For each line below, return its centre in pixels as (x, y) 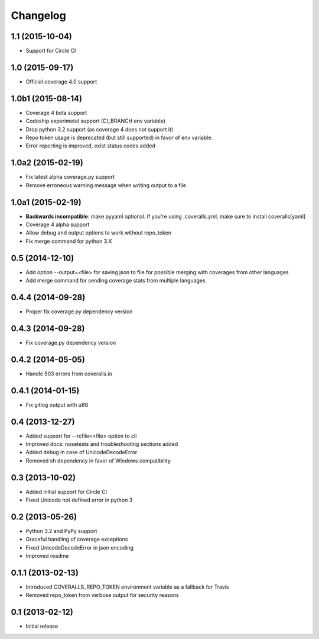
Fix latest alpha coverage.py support (70, 177)
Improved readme (47, 556)
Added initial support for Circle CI (66, 492)
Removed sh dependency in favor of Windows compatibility (98, 460)
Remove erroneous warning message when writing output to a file (106, 185)
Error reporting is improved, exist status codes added (91, 146)
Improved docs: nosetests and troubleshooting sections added (102, 444)
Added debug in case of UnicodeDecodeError (82, 452)
